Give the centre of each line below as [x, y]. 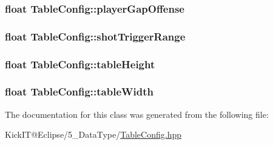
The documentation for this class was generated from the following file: [137, 114]
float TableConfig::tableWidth [79, 92]
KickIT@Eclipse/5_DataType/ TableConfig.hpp [93, 134]
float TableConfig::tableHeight [80, 64]
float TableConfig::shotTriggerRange [95, 36]
